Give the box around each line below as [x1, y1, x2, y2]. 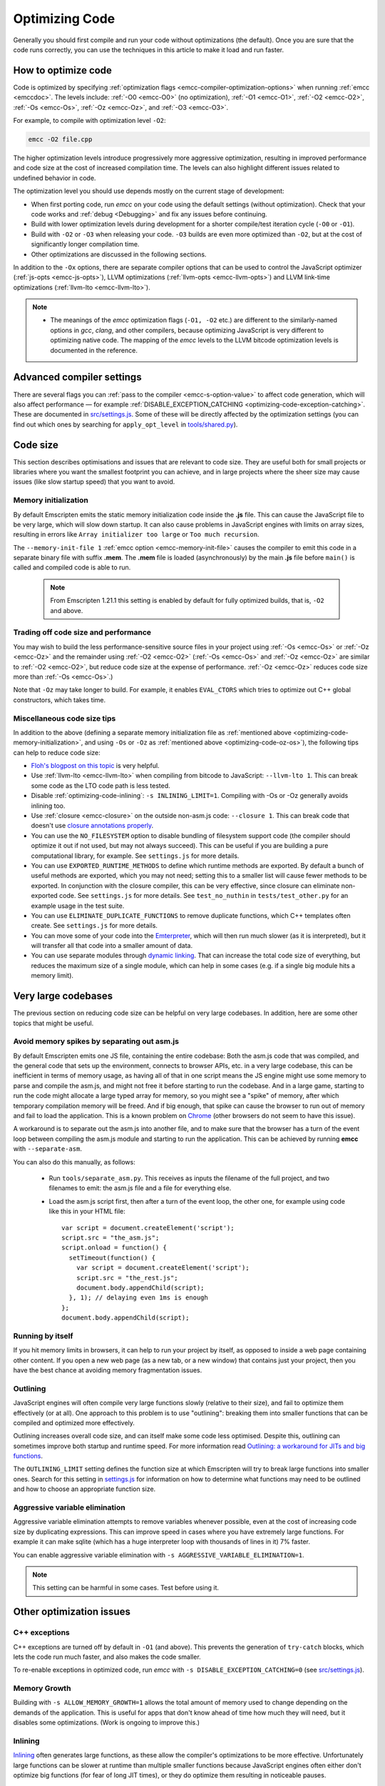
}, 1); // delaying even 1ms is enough [68, 1294, 208, 1302]
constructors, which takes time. [13, 695, 106, 704]
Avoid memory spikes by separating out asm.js [13, 1037, 180, 1047]
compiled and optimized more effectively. [13, 1418, 135, 1427]
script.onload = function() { [61, 1244, 168, 1252]
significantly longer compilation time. [31, 240, 140, 249]
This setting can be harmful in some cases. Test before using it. [32, 1583, 220, 1592]
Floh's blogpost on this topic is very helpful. [31, 762, 160, 770]
